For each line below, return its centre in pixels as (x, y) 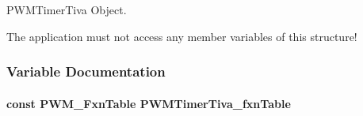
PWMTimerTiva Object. (67, 9)
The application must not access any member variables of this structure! (182, 36)
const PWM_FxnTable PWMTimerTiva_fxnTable (149, 103)
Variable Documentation (86, 71)
